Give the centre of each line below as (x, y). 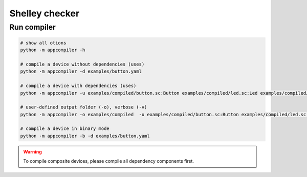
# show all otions (43, 43)
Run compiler (32, 27)
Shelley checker (45, 13)
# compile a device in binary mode (65, 129)
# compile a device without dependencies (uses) (82, 64)
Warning (32, 151)
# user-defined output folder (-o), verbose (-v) (84, 107)
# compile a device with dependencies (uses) (78, 86)
